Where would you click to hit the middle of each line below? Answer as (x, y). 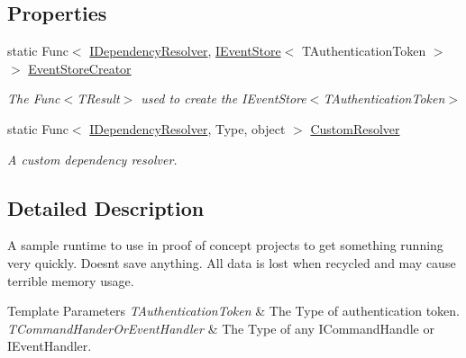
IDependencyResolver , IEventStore (185, 51)
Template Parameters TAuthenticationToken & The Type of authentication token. (233, 311)
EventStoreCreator (80, 68)
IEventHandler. (50, 346)
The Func (34, 98)
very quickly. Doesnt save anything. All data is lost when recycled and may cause (232, 262)
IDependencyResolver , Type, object (187, 128)
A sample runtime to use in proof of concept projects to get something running (225, 245)
